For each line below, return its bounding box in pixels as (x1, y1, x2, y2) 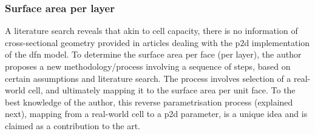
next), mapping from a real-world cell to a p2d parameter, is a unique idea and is (5, 107, 308, 120)
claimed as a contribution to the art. (5, 119, 140, 132)
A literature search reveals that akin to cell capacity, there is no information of (5, 24, 298, 37)
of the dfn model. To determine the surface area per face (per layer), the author (5, 48, 302, 61)
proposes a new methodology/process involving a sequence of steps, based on (5, 60, 291, 72)
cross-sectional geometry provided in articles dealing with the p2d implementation (5, 36, 310, 49)
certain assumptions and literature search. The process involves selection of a (5, 72, 291, 84)
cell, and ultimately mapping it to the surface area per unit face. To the (28, 84, 296, 96)
